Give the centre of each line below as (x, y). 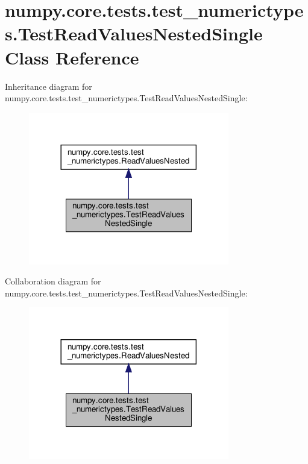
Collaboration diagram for (53, 281)
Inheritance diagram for (49, 86)
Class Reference (72, 57)
